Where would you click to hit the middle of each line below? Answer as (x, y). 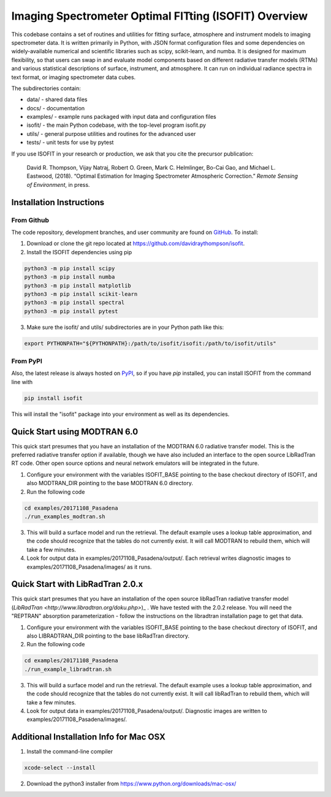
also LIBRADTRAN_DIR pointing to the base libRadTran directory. (108, 636)
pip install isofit (53, 398)
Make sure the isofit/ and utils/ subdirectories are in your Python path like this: (125, 327)
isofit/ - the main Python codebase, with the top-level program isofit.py (116, 125)
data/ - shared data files (57, 100)
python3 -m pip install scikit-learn (81, 294)
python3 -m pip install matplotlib (78, 285)
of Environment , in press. (58, 184)
